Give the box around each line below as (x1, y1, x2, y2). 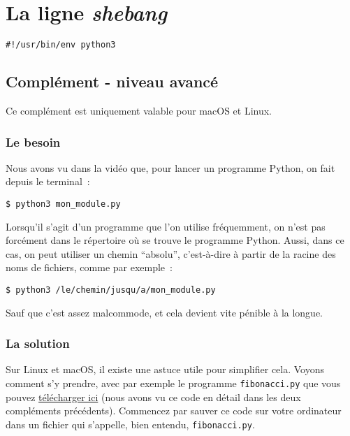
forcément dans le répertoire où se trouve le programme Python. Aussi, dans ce (6, 233, 344, 247)
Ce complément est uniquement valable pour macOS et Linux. (6, 103, 272, 117)
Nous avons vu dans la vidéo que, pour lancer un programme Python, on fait (6, 160, 335, 175)
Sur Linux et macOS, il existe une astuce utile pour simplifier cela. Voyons (6, 362, 325, 377)
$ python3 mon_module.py (6, 198, 121, 209)
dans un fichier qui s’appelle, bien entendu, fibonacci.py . (6, 416, 255, 431)
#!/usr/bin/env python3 (6, 40, 116, 50)
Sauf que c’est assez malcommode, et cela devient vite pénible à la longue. (6, 305, 323, 319)
